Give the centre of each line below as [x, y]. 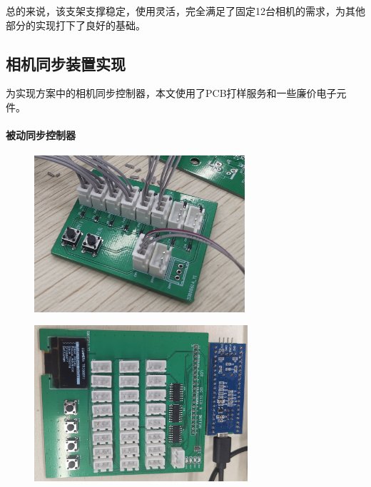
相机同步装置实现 [66, 63]
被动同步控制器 [41, 135]
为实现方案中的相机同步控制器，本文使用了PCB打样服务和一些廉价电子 [171, 93]
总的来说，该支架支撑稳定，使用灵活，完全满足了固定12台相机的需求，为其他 [185, 11]
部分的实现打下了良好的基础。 [76, 25]
